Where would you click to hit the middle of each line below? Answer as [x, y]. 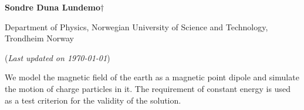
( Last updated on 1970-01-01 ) [58, 57]
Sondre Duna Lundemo [53, 7]
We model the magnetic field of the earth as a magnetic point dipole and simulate [152, 77]
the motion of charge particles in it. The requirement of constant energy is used [148, 88]
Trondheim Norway [39, 38]
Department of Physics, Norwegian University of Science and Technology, [136, 26]
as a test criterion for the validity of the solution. [93, 100]
